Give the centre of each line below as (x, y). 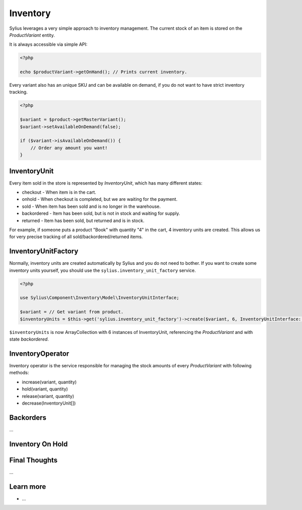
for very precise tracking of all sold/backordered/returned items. (76, 237)
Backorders (28, 417)
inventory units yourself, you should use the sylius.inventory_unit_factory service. (103, 270)
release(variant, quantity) (48, 396)
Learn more (28, 487)
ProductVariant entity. (32, 35)
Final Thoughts (33, 460)
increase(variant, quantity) (49, 382)
